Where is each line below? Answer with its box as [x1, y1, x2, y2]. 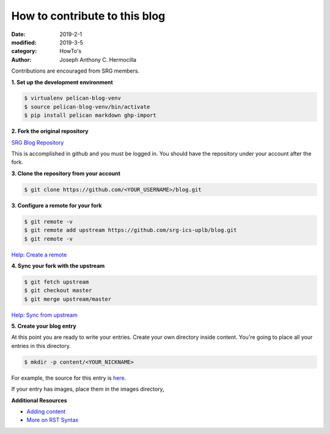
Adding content [26, 408, 66, 415]
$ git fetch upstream [24, 278, 89, 285]
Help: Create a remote [11, 251, 67, 258]
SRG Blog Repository [11, 139, 64, 146]
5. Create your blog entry [11, 322, 76, 330]
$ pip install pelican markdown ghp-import [24, 112, 157, 119]
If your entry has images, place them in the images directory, [11, 385, 164, 393]
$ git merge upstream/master [24, 295, 112, 302]
